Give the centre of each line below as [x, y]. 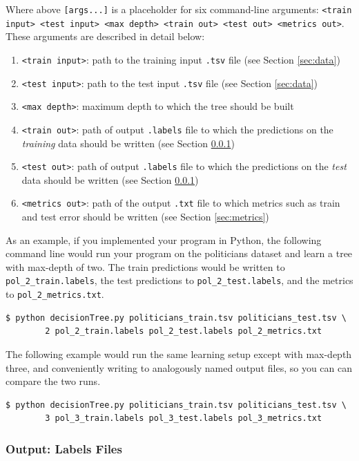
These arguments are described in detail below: [105, 36]
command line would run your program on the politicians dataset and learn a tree [179, 253]
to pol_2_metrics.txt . [55, 294]
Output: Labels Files [64, 448]
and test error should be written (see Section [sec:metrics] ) [145, 217]
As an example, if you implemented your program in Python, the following [164, 239]
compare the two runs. [53, 381]
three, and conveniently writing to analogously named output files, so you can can [179, 367]
